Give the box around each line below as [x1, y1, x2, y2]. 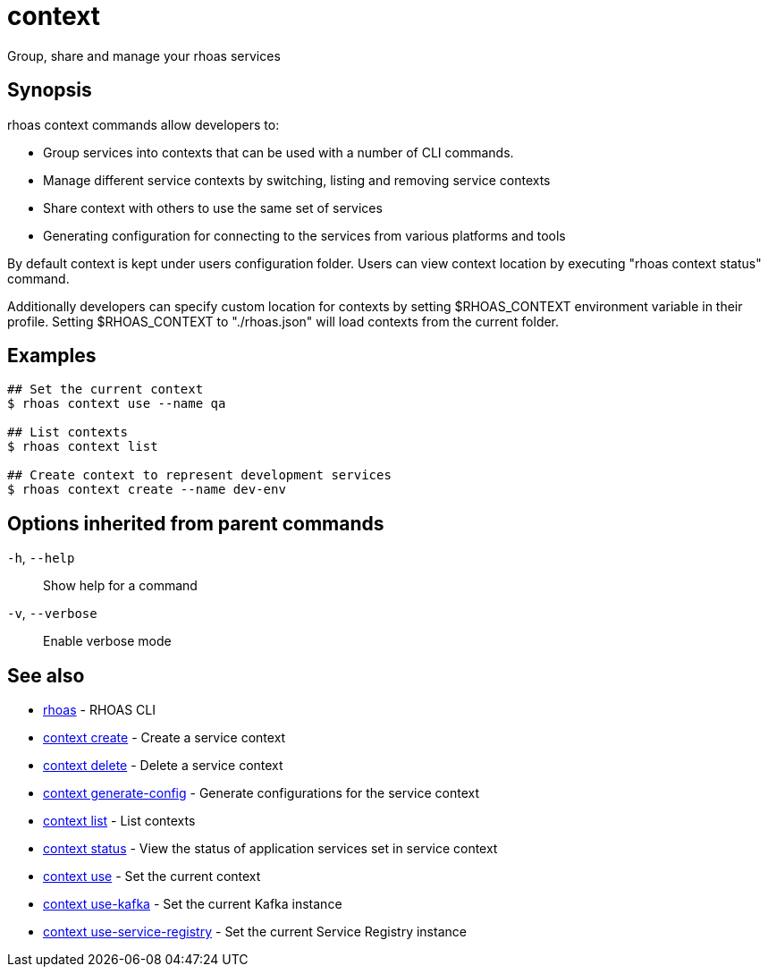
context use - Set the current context [43, 868, 261, 885]
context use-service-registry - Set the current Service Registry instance [43, 924, 467, 940]
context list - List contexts [43, 813, 196, 829]
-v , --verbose [7, 606, 97, 622]
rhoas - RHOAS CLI [43, 702, 156, 718]
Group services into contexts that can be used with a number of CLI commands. [43, 144, 514, 160]
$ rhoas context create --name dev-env [7, 482, 286, 497]
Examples [7, 344, 97, 368]
